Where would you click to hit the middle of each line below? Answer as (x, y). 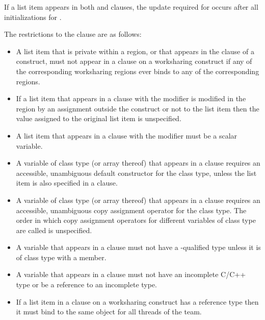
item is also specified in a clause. (67, 183)
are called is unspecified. (54, 230)
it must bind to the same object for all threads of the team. (109, 312)
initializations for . (33, 17)
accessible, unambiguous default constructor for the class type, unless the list (136, 173)
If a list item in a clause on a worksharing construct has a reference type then (137, 301)
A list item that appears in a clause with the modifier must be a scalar (127, 135)
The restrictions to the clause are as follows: (73, 34)
